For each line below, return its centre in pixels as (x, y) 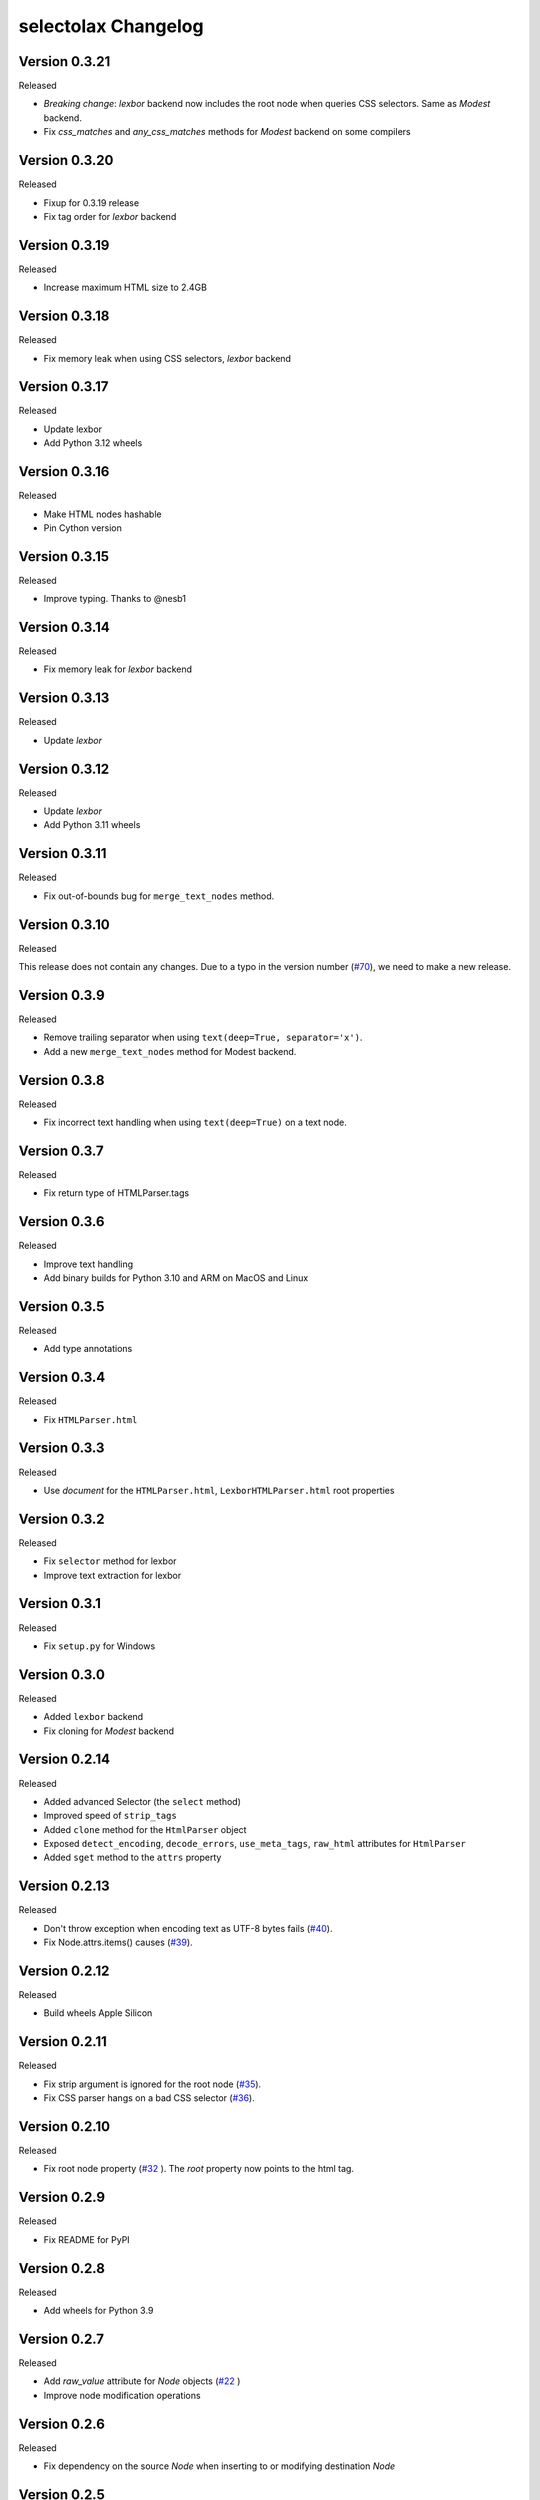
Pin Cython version (82, 527)
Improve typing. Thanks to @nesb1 (115, 599)
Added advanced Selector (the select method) (142, 1801)
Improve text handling (88, 1264)
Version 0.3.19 (64, 245)
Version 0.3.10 (64, 924)
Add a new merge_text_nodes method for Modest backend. (170, 1051)
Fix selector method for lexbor (110, 1561)
